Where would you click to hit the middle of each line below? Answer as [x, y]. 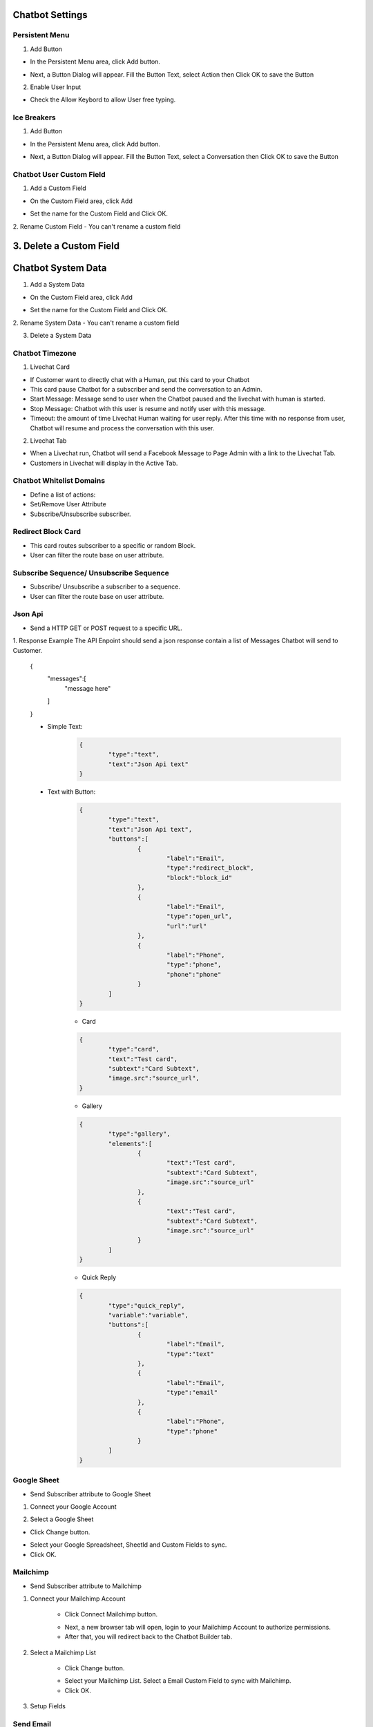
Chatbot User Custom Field [59, 175]
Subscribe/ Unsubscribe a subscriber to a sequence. [105, 586]
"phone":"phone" [194, 974]
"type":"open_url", [199, 916]
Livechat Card [50, 367]
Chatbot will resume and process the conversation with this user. [122, 428]
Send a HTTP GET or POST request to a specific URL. [106, 628]
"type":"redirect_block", [210, 868]
